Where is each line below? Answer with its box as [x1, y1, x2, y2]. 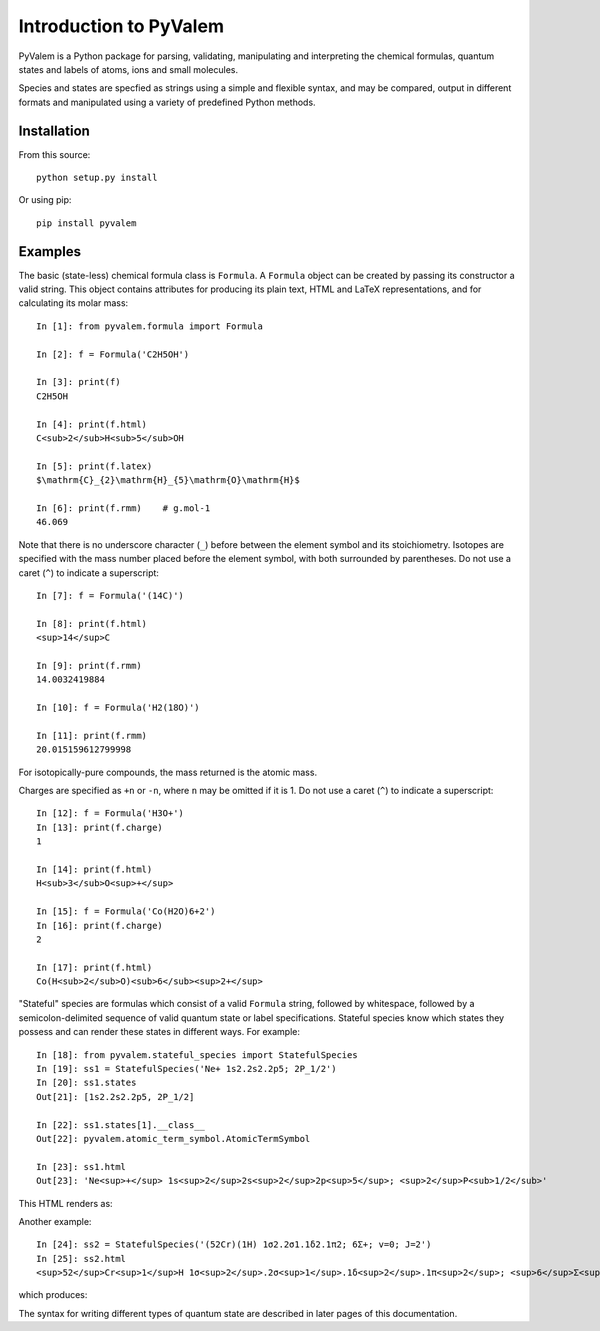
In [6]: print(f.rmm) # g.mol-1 [36, 502, 211, 514]
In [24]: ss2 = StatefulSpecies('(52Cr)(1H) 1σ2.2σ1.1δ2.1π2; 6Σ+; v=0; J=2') [36, 1239, 432, 1250]
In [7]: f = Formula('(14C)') [36, 590, 185, 601]
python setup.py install [36, 172, 158, 184]
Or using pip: [18, 194, 72, 206]
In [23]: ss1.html [36, 1161, 127, 1172]
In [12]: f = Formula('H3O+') [36, 808, 185, 819]
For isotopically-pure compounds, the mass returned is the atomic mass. [18, 766, 318, 778]
